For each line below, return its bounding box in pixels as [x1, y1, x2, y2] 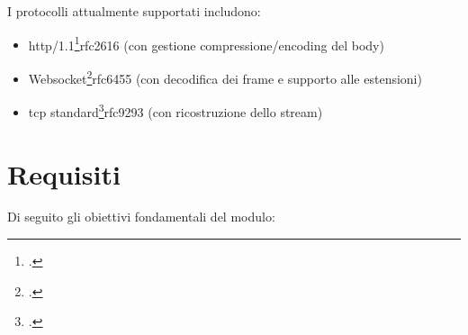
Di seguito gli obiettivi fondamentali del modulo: [7, 207, 275, 226]
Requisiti [7, 155, 121, 192]
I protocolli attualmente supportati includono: [7, 2, 261, 20]
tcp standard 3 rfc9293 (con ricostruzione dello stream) [28, 100, 323, 121]
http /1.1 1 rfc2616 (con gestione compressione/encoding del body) [28, 32, 384, 54]
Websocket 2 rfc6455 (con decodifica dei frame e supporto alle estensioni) [28, 66, 422, 87]
